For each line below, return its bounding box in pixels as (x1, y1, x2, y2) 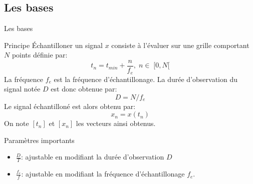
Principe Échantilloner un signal (4, 39, 103, 50)
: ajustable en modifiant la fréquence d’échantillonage (21, 168, 185, 179)
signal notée (4, 83, 41, 94)
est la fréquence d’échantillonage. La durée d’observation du (54, 73, 237, 84)
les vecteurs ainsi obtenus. (76, 118, 156, 128)
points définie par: (12, 49, 68, 60)
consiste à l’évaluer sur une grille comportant (111, 39, 249, 50)
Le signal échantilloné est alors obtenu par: (4, 100, 136, 111)
